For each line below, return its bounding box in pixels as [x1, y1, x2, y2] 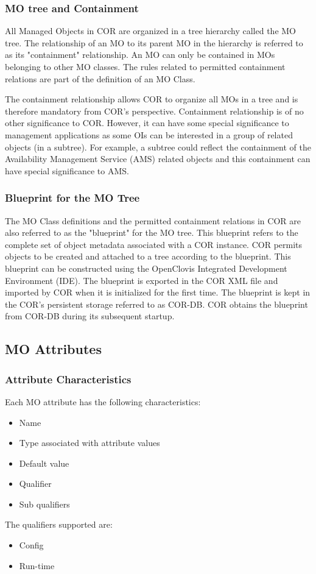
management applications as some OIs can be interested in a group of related [5, 128, 293, 141]
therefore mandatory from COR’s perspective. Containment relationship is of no [5, 104, 304, 117]
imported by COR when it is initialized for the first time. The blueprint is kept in [5, 286, 311, 299]
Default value [19, 456, 69, 469]
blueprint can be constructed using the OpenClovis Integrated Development [5, 261, 287, 274]
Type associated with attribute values [19, 436, 160, 449]
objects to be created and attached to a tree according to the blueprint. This [5, 250, 291, 263]
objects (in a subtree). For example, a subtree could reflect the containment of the [5, 140, 312, 153]
